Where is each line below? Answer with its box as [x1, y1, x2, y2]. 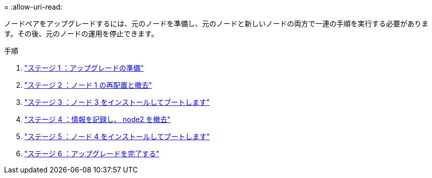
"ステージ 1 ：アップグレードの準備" [24, 64, 144, 72]
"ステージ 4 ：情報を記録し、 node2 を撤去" [24, 115, 171, 124]
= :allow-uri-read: [4, 3, 63, 11]
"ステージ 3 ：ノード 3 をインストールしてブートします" [24, 98, 210, 106]
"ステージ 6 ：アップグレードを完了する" [24, 149, 160, 158]
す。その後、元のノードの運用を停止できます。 [4, 29, 159, 38]
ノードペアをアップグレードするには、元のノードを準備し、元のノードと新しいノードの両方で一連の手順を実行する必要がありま [4, 19, 428, 28]
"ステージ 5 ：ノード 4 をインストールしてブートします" [24, 132, 210, 141]
